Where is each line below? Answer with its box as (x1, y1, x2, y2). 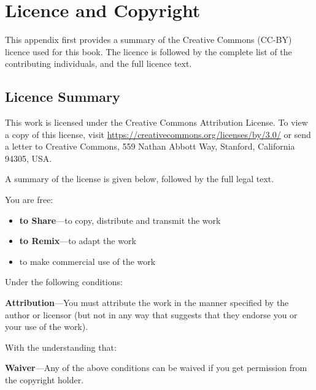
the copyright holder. (5, 373, 84, 386)
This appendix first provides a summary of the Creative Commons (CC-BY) (5, 33, 292, 46)
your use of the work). (5, 320, 88, 333)
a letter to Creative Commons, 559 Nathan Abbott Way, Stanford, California (5, 140, 295, 153)
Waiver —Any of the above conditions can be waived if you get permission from (5, 361, 307, 374)
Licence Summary (5, 87, 120, 106)
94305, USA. (5, 151, 52, 164)
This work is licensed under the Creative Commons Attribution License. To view (5, 116, 308, 129)
